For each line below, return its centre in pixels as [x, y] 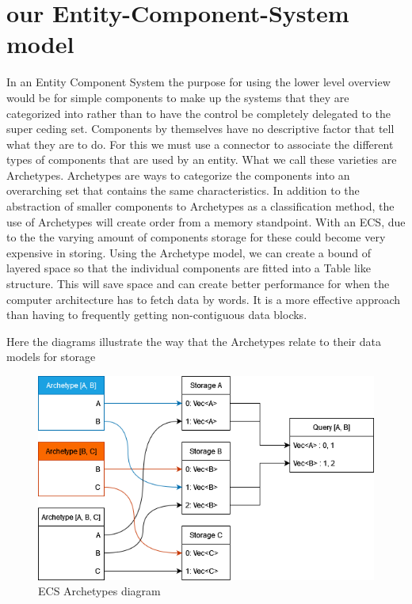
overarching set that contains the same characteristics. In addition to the [183, 190]
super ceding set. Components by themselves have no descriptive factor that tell [200, 129]
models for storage [51, 357]
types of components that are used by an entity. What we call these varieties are [202, 160]
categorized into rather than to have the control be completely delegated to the [199, 113]
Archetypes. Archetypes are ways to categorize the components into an [178, 175]
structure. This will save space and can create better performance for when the [198, 284]
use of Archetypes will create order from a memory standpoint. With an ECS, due [206, 221]
